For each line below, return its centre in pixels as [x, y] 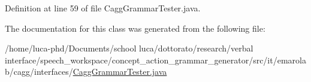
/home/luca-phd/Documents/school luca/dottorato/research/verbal [129, 48]
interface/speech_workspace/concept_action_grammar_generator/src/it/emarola [155, 60]
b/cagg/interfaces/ [39, 72]
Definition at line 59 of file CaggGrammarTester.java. [103, 8]
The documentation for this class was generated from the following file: [135, 28]
